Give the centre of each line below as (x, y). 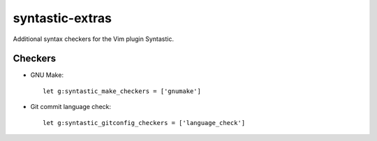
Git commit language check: (71, 107)
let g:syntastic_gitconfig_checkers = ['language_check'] (144, 123)
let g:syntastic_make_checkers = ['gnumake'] (122, 91)
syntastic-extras (62, 18)
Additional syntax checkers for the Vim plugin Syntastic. (94, 39)
